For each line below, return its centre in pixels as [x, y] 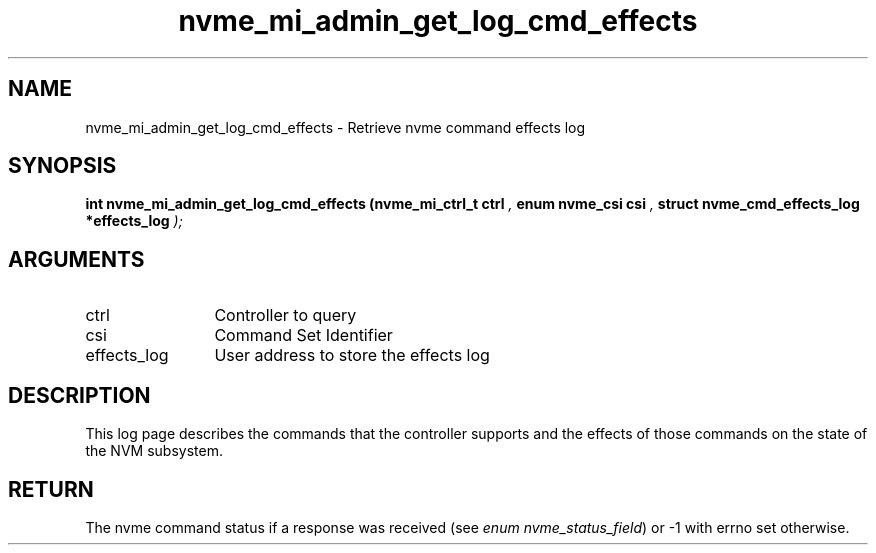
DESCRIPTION [79, 395]
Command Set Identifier [303, 335]
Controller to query [285, 315]
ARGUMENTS [76, 259]
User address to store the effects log [352, 355]
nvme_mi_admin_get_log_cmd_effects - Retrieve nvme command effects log [335, 127]
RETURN [51, 489]
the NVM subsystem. [154, 451]
